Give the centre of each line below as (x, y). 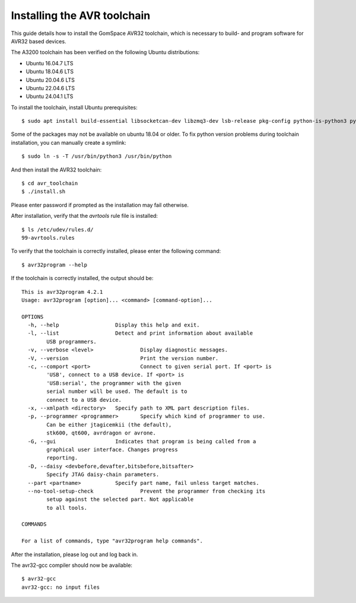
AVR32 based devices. (39, 41)
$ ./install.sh (44, 192)
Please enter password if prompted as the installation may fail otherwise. (100, 205)
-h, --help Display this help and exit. (114, 325)
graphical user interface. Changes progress (112, 449)
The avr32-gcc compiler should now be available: (72, 565)
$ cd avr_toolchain (50, 183)
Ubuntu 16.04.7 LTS (50, 63)
